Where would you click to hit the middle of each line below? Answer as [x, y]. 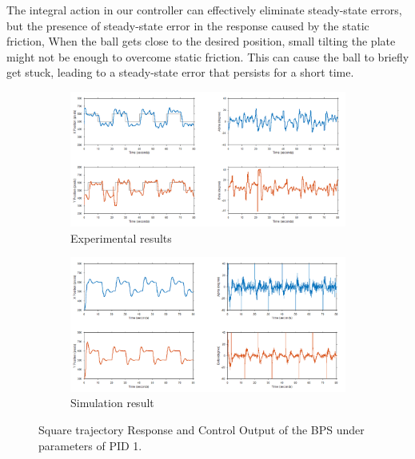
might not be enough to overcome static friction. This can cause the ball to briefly [208, 56]
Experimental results [121, 237]
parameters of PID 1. [90, 445]
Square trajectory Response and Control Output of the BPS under [202, 429]
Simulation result [112, 403]
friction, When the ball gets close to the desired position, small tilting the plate [201, 41]
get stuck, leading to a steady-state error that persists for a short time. [180, 72]
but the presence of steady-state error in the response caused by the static [188, 25]
